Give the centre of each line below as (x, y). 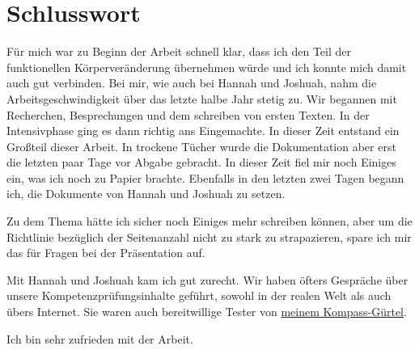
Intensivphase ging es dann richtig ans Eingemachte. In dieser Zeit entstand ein (203, 131)
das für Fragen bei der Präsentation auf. (106, 253)
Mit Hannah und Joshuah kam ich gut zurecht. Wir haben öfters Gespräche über (207, 279)
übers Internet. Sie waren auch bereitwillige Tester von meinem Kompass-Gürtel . (207, 312)
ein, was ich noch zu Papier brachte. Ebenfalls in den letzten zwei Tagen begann (205, 177)
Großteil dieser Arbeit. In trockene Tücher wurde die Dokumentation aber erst (201, 146)
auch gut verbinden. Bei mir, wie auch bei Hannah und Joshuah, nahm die (192, 83)
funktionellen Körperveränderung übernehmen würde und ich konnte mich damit (207, 67)
